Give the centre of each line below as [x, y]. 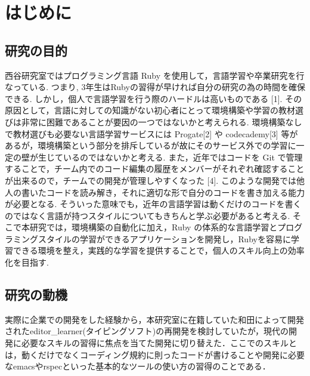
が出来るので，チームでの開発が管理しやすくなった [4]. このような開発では [151, 180]
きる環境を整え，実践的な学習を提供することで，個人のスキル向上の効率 [163, 250]
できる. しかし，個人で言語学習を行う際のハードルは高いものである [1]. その [154, 98]
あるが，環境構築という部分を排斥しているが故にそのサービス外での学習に [151, 145]
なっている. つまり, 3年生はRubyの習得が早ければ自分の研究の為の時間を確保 [155, 87]
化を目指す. [27, 262]
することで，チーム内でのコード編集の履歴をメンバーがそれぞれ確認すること [155, 169]
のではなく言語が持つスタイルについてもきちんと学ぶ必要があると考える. [148, 215]
